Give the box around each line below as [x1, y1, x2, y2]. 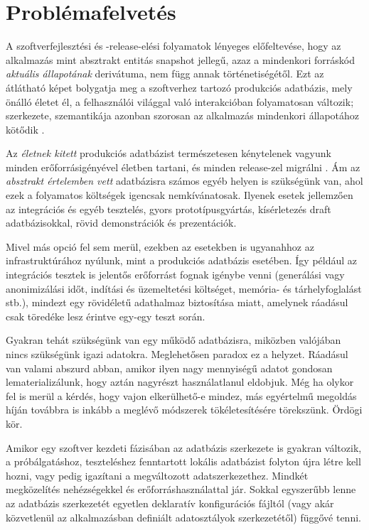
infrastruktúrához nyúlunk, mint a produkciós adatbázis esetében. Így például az [6, 253, 358, 268]
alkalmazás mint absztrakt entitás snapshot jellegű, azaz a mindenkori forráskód [6, 52, 355, 67]
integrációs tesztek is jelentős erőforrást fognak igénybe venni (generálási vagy [6, 267, 345, 282]
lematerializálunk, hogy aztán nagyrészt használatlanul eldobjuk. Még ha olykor [6, 374, 354, 389]
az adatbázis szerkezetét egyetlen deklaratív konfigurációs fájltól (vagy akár [6, 495, 334, 510]
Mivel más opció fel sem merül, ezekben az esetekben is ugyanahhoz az [6, 239, 314, 254]
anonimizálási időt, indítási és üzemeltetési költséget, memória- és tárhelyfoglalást [6, 281, 362, 296]
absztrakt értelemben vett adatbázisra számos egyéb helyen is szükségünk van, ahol [6, 173, 363, 188]
